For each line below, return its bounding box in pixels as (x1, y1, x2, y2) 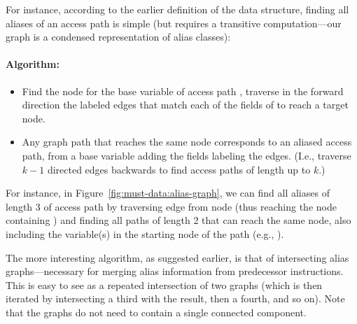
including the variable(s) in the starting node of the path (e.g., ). (6, 226, 284, 241)
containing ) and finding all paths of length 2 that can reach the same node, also (6, 213, 351, 227)
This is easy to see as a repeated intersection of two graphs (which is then (6, 277, 323, 292)
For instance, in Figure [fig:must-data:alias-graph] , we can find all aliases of (6, 185, 330, 200)
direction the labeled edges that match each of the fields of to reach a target (22, 97, 349, 112)
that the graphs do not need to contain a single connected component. (6, 304, 307, 319)
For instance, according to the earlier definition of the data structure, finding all (6, 2, 349, 16)
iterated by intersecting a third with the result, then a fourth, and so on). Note (6, 291, 345, 306)
